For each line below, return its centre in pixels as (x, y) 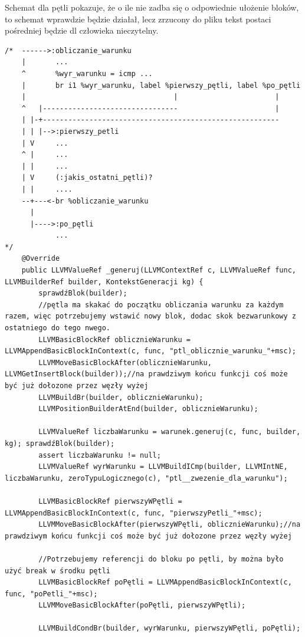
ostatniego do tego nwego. (58, 328)
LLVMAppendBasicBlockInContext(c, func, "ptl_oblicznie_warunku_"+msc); (150, 351)
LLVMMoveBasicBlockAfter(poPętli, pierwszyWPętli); (142, 605)
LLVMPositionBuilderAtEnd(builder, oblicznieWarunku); (148, 409)
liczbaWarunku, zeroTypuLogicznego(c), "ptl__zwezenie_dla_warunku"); (146, 478)
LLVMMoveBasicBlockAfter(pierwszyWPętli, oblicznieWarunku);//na (170, 525)
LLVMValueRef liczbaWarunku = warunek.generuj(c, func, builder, (170, 432)
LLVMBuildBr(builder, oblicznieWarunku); (121, 397)
